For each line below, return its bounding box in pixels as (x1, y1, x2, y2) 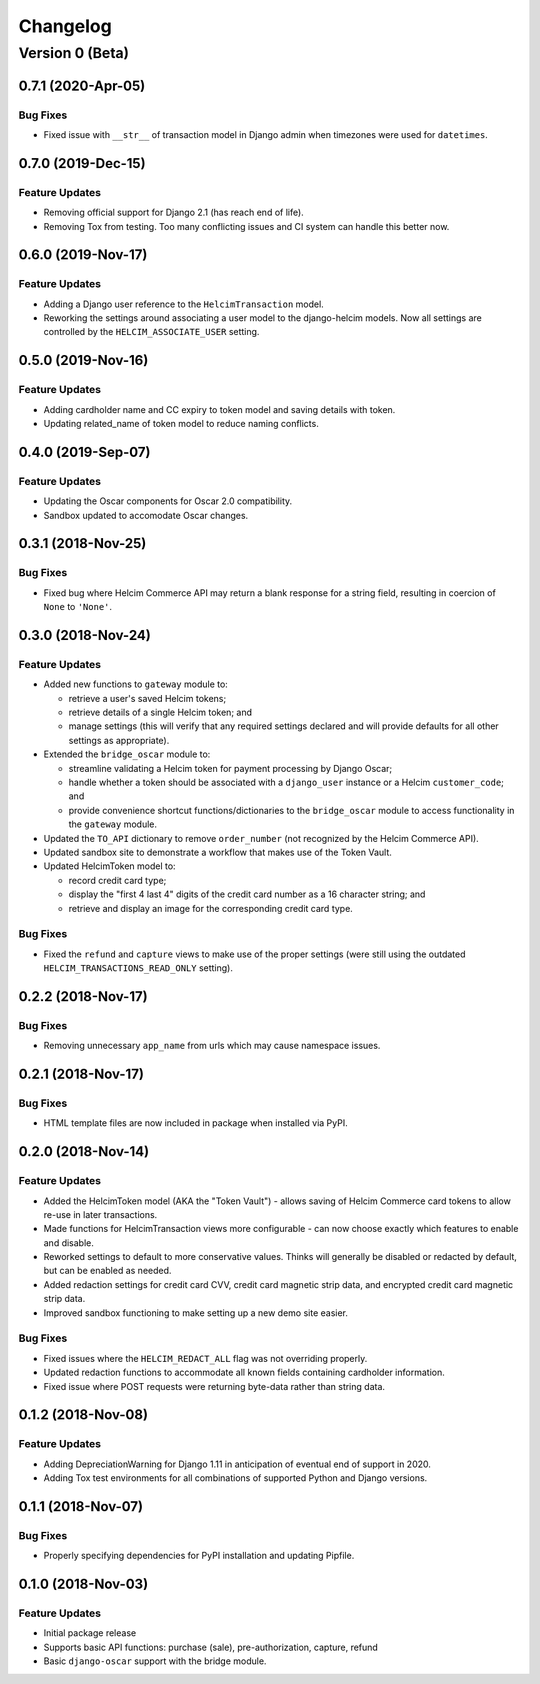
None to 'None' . (43, 601, 113, 613)
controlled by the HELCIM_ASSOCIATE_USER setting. (43, 326, 260, 338)
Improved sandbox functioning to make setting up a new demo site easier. (43, 1306, 349, 1319)
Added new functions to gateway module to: (43, 678, 229, 690)
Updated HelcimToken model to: (43, 860, 176, 872)
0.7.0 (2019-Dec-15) (18, 155, 146, 172)
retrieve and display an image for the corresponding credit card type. (68, 902, 354, 914)
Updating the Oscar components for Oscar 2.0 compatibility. (43, 495, 293, 507)
